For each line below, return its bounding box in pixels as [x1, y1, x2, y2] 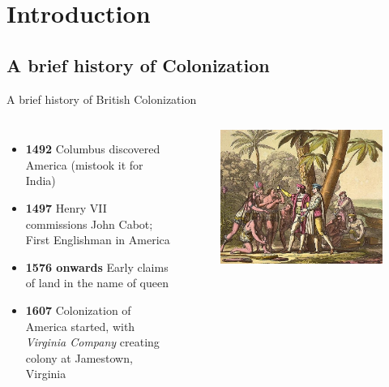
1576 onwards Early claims [25, 258, 169, 275]
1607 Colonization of [25, 301, 131, 318]
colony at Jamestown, [25, 349, 133, 366]
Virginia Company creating [25, 333, 160, 350]
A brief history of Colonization [6, 52, 270, 77]
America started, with [25, 317, 135, 334]
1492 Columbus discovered [25, 140, 160, 157]
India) [25, 172, 56, 189]
